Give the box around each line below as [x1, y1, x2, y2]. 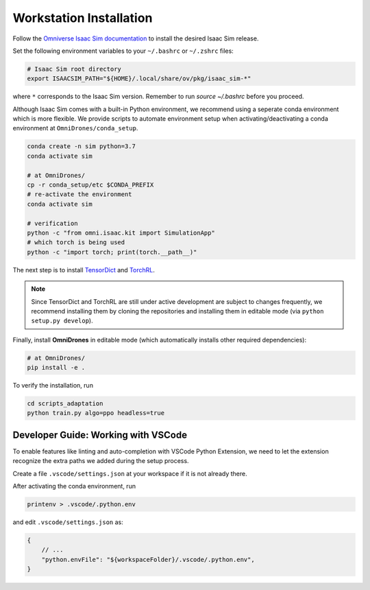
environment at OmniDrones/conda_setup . [12, 124, 138, 132]
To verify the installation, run [12, 381, 94, 390]
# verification [27, 220, 78, 227]
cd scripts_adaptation [27, 400, 103, 408]
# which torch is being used [27, 239, 125, 246]
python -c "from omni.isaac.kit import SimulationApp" [27, 228, 215, 237]
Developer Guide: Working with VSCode [12, 429, 188, 440]
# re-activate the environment [27, 191, 133, 198]
